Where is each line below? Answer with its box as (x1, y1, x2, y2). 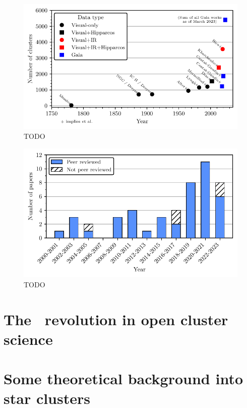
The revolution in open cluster (4, 309, 228, 329)
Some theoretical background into (4, 368, 243, 389)
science (4, 328, 53, 349)
